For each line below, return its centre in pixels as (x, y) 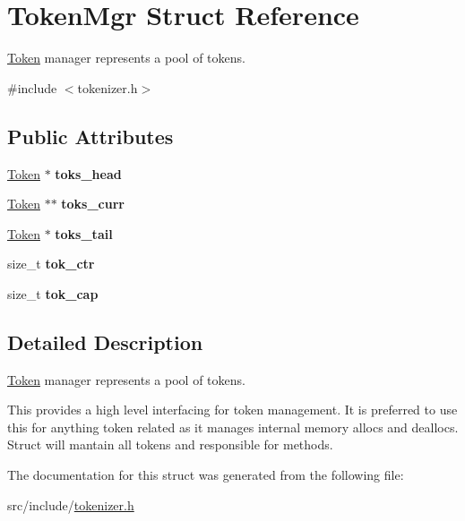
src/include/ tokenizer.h (71, 504)
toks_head (88, 173)
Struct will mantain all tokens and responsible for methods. (170, 444)
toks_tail (84, 233)
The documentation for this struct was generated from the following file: (206, 475)
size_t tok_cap (53, 293)
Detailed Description (105, 342)
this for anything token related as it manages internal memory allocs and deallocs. (233, 427)
